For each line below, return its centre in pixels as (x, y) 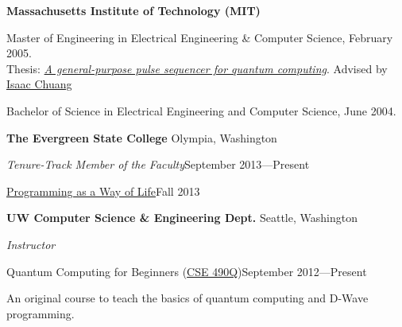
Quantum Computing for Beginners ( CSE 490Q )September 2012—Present (187, 271)
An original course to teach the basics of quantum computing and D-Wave (187, 298)
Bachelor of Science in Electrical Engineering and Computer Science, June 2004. (201, 110)
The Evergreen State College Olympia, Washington (142, 137)
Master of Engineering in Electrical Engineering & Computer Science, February (200, 37)
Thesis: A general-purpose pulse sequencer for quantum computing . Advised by (197, 68)
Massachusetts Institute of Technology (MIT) (133, 10)
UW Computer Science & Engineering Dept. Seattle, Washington (182, 218)
